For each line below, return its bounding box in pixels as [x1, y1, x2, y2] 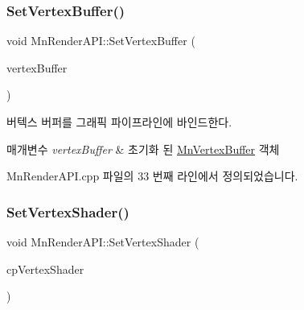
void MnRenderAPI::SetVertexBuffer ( [6, 32, 195, 49]
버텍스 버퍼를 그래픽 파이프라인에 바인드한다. [6, 114, 232, 130]
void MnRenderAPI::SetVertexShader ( [6, 234, 199, 250]
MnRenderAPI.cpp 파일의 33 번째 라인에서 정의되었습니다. [6, 167, 298, 184]
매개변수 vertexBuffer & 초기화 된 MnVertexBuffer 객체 [6, 140, 280, 157]
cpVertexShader [6, 260, 84, 277]
